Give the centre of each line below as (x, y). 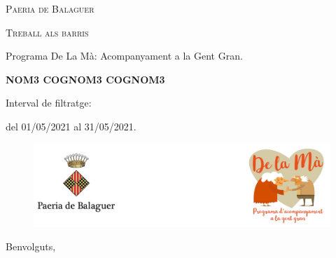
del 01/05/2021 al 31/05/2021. (71, 126)
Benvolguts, (31, 246)
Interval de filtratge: (49, 103)
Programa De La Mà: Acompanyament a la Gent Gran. (124, 56)
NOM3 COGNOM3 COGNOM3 (85, 79)
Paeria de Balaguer (50, 8)
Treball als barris (47, 32)
